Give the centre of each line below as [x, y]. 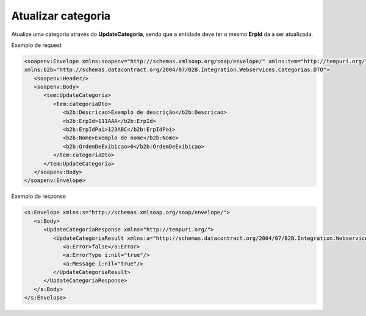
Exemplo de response [39, 196]
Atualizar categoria [61, 16]
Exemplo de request [37, 45]
